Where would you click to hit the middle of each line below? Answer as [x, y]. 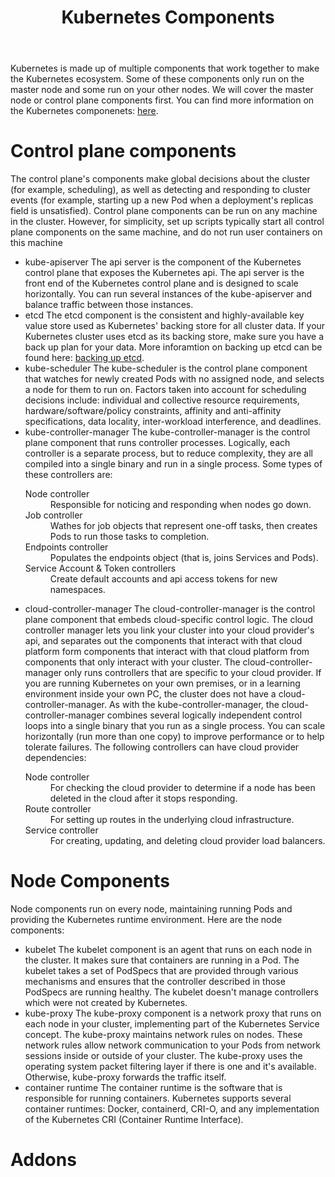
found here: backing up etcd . [84, 358]
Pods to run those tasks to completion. [129, 537]
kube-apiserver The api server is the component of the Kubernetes [163, 262]
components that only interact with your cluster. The [132, 662]
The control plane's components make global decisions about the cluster [160, 179]
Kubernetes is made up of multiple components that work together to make [165, 68]
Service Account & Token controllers [100, 568]
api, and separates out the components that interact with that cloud [163, 641]
